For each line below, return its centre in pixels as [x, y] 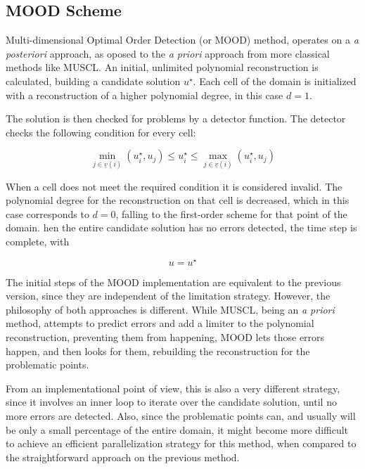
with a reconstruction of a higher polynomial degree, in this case [145, 95]
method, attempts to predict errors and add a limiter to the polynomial [160, 323]
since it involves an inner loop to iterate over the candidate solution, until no [171, 402]
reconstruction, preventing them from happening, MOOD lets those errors [165, 337]
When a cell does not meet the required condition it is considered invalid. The [174, 186]
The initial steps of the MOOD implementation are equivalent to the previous [173, 282]
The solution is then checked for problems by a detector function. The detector [176, 118]
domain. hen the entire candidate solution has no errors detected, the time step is [181, 227]
